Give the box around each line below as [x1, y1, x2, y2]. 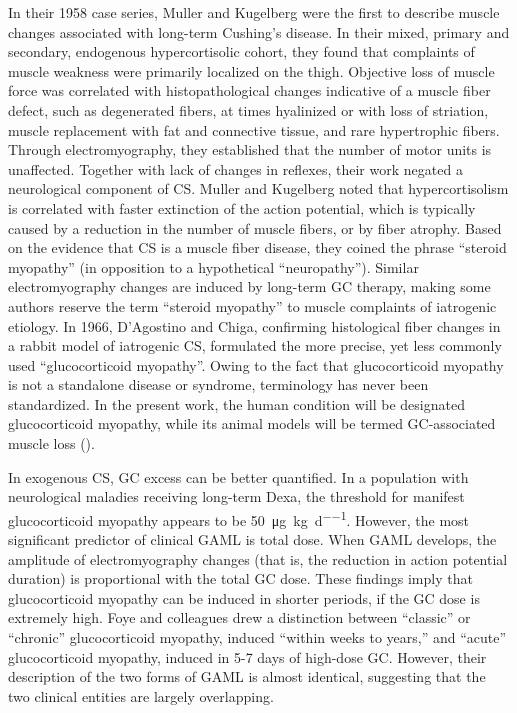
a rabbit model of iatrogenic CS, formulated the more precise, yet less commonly [8, 335, 502, 356]
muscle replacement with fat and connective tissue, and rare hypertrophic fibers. [8, 119, 500, 140]
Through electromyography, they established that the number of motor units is [8, 139, 492, 160]
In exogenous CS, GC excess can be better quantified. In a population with [8, 466, 469, 487]
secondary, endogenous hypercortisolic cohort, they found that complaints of [8, 41, 475, 62]
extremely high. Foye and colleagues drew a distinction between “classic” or [8, 607, 471, 628]
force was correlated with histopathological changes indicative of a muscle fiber [8, 80, 491, 101]
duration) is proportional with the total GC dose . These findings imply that [8, 568, 473, 589]
